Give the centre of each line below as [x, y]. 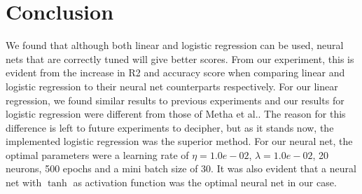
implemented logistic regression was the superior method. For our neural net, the [179, 141]
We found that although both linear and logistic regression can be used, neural [175, 45]
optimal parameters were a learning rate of [97, 154]
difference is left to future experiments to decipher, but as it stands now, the [170, 127]
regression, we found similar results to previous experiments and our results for [175, 100]
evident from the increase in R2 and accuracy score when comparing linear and [175, 72]
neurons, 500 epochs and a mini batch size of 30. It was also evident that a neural [181, 168]
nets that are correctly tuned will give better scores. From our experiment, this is [180, 58]
